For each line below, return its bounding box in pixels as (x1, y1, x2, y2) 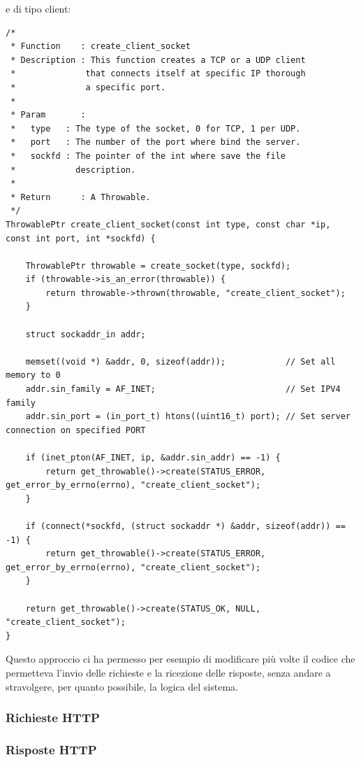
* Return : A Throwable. (10, 192, 151, 202)
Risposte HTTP (6, 740, 97, 758)
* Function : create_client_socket (10, 41, 191, 52)
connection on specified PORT (6, 425, 146, 435)
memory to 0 (6, 370, 61, 381)
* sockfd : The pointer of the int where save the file (10, 150, 286, 161)
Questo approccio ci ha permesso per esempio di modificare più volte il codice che (6, 651, 355, 666)
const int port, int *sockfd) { (6, 233, 156, 244)
